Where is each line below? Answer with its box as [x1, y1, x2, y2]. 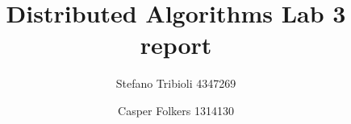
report [140, 28, 212, 61]
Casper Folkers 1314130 [118, 101, 234, 118]
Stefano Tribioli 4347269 [115, 75, 236, 92]
